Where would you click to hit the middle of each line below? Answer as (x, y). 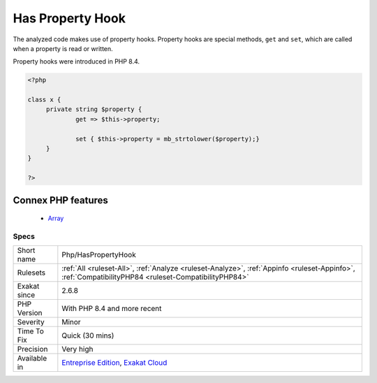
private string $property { (94, 109)
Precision (32, 349)
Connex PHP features (60, 200)
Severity (31, 322)
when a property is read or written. (63, 48)
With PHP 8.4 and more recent (112, 309)
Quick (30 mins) (88, 335)
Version (30, 313)
